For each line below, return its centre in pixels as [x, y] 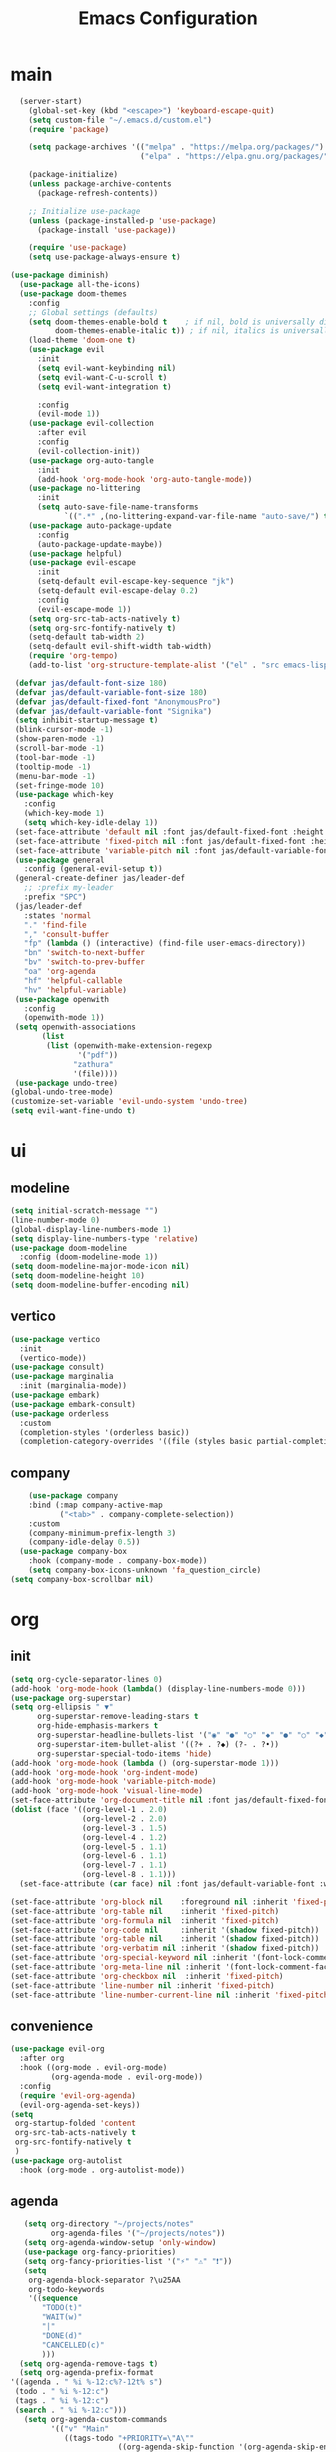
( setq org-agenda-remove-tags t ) [89, 2363]
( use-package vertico [55, 1339]
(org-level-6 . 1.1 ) [124, 1856]
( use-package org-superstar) [71, 1698]
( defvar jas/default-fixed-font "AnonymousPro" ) [118, 702]
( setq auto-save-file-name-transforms [117, 507]
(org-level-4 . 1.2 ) [124, 1837]
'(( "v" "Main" [80, 2428]
